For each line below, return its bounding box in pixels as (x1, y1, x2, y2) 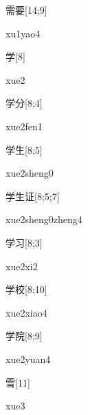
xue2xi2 (5, 258, 38, 273)
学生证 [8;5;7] (5, 188, 60, 203)
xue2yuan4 (5, 351, 51, 366)
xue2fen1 (5, 118, 43, 133)
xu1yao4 (5, 26, 41, 40)
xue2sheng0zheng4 (5, 212, 82, 227)
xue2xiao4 (5, 305, 47, 319)
